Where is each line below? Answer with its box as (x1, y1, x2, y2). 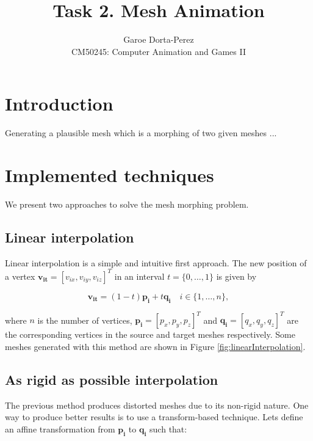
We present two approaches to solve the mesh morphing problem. (5, 197, 249, 210)
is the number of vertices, (37, 313, 132, 326)
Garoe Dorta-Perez (123, 33, 194, 46)
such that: (149, 422, 187, 435)
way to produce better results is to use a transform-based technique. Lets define (5, 410, 303, 423)
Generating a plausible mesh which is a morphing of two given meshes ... (5, 126, 277, 139)
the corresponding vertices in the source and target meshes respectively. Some (5, 328, 295, 341)
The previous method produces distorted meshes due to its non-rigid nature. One (5, 398, 309, 411)
